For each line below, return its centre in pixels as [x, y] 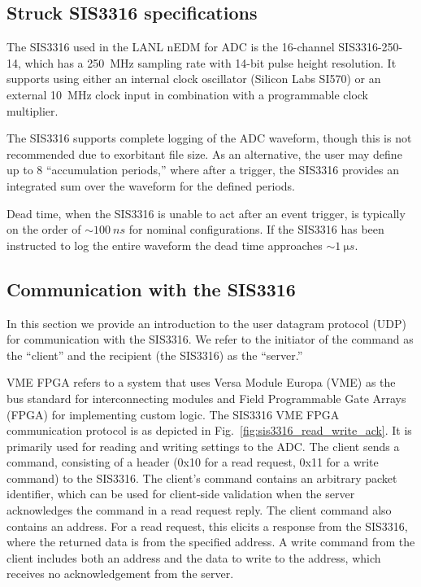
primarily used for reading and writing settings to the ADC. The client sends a [203, 446]
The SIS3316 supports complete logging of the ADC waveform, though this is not [209, 138]
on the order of [44, 229]
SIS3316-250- [371, 47]
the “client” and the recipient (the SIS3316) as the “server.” [155, 355]
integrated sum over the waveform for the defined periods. [151, 185]
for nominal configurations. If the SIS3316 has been [256, 229]
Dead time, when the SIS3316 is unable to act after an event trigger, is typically [206, 213]
